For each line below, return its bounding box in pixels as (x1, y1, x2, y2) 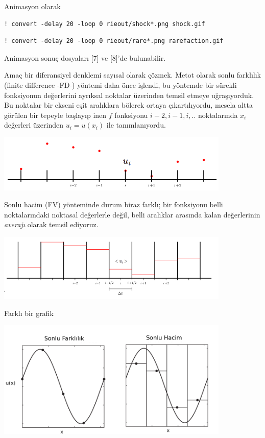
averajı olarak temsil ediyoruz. (4, 219, 99, 230)
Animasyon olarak (4, 1, 61, 11)
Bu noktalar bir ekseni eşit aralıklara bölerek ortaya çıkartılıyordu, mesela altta (4, 100, 253, 110)
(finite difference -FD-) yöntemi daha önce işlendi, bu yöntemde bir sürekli (4, 79, 237, 90)
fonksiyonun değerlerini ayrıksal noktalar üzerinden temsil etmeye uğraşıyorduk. (4, 89, 254, 100)
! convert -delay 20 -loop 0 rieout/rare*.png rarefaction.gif (4, 37, 224, 45)
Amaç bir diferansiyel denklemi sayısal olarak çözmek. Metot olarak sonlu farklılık (4, 69, 261, 80)
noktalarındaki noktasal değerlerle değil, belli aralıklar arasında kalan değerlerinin (4, 209, 260, 220)
